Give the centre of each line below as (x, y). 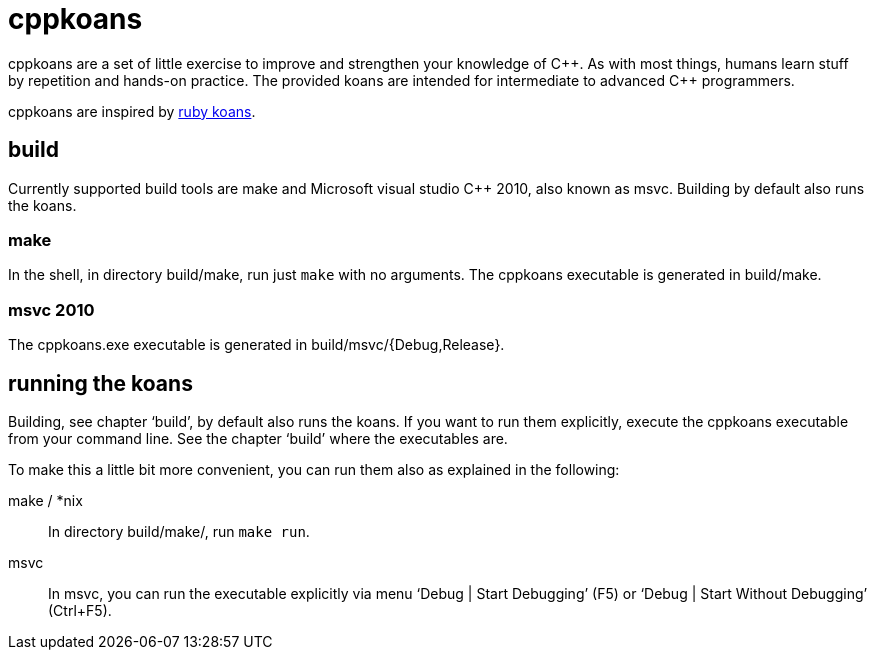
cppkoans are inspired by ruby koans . (132, 111)
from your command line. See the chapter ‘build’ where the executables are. (258, 438)
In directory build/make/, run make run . (179, 531)
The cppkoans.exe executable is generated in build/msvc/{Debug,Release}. (256, 345)
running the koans (100, 383)
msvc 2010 (51, 309)
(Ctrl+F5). (80, 610)
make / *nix (45, 500)
